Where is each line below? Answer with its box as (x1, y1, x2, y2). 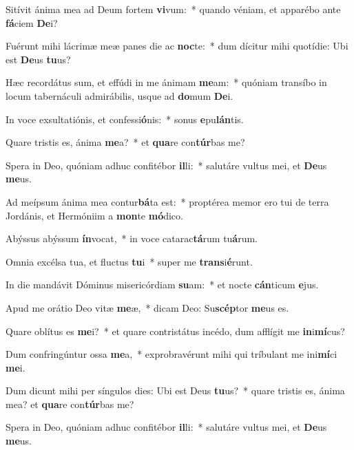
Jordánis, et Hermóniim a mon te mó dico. (6, 208, 183, 222)
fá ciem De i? (6, 15, 58, 30)
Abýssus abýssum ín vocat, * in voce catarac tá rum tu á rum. (6, 231, 258, 246)
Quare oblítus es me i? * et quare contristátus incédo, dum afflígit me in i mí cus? (6, 323, 345, 338)
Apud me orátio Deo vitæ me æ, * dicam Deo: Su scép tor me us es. (6, 300, 289, 314)
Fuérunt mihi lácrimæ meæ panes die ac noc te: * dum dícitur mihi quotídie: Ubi (6, 39, 348, 53)
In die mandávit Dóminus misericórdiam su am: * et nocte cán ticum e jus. (6, 277, 319, 292)
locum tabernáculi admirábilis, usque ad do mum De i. (6, 88, 233, 103)
